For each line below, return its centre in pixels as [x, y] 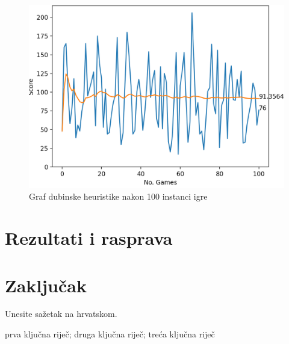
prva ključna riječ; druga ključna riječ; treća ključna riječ [110, 334]
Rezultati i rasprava [89, 238]
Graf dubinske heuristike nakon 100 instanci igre [118, 196]
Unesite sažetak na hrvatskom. [61, 314]
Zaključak [46, 285]
